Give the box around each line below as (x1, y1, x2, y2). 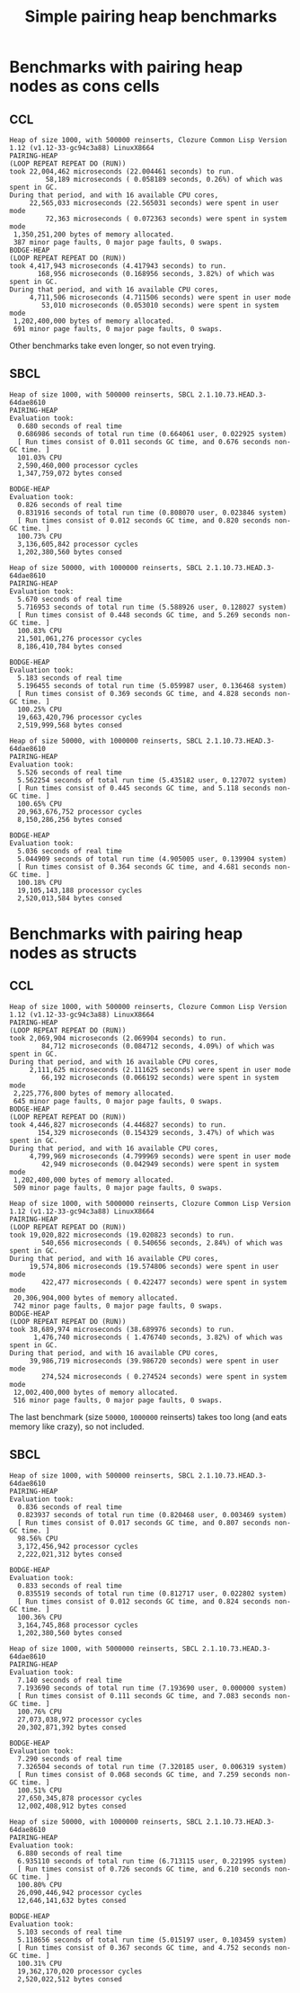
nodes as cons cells (9, 76, 160, 96)
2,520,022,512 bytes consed (17, 1974, 123, 1984)
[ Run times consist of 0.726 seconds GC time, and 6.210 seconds (17, 1864, 271, 1873)
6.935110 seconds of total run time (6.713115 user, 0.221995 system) (17, 1856, 287, 1865)
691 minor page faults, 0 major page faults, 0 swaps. (13, 325, 223, 334)
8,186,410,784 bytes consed (17, 641, 123, 651)
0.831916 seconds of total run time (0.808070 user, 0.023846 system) (17, 508, 287, 517)
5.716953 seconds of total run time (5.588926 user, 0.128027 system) (17, 603, 287, 612)
